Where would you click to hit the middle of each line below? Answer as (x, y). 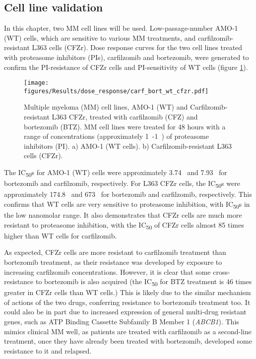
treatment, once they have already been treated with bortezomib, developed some (128, 341)
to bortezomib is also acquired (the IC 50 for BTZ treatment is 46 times (144, 282)
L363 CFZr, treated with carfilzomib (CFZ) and (125, 117)
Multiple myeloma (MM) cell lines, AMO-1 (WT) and (106, 107)
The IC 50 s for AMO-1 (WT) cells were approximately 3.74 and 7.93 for (116, 173)
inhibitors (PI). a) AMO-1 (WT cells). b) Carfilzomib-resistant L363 (128, 146)
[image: (36, 83)
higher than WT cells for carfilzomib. (61, 235)
